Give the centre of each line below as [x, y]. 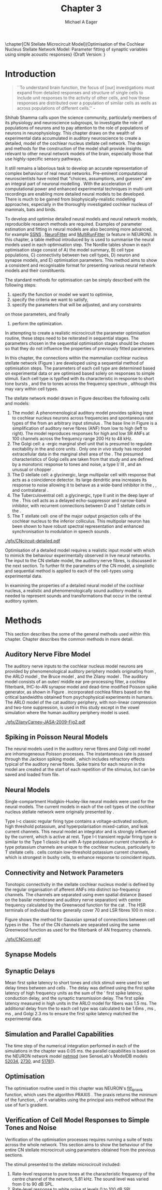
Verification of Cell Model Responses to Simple [77, 1120]
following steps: [21, 285]
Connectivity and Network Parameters [64, 873]
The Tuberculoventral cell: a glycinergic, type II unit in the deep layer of [83, 495]
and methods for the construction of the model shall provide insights [73, 148]
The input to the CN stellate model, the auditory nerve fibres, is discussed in [81, 560]
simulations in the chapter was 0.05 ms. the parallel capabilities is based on [80, 1051]
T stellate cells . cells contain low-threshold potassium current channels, [77, 852]
